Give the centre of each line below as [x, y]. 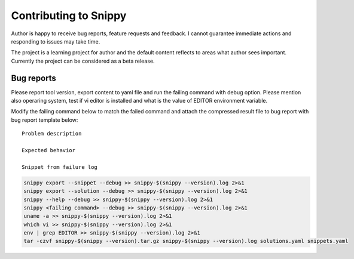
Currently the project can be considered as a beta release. [83, 61]
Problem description [52, 134]
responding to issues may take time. [56, 41]
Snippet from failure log [60, 167]
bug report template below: [45, 120]
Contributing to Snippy [69, 16]
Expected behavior [49, 150]
